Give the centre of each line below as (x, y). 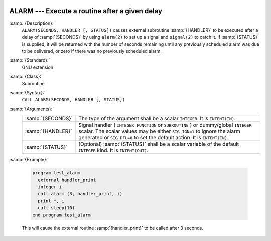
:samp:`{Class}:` (26, 76)
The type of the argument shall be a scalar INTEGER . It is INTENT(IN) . (157, 119)
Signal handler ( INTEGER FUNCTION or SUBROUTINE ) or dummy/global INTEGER (165, 125)
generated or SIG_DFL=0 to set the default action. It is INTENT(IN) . (154, 138)
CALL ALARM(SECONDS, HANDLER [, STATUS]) (74, 100)
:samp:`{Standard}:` (30, 60)
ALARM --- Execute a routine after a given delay (86, 11)
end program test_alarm (62, 215)
